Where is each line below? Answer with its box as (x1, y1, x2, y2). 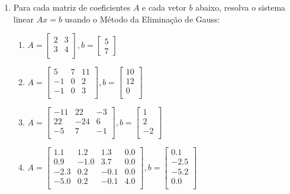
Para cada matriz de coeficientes (13, 1, 131, 13)
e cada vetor (142, 1, 186, 13)
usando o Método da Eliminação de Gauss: (65, 12, 220, 25)
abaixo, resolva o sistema (195, 1, 286, 13)
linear (13, 12, 34, 25)
